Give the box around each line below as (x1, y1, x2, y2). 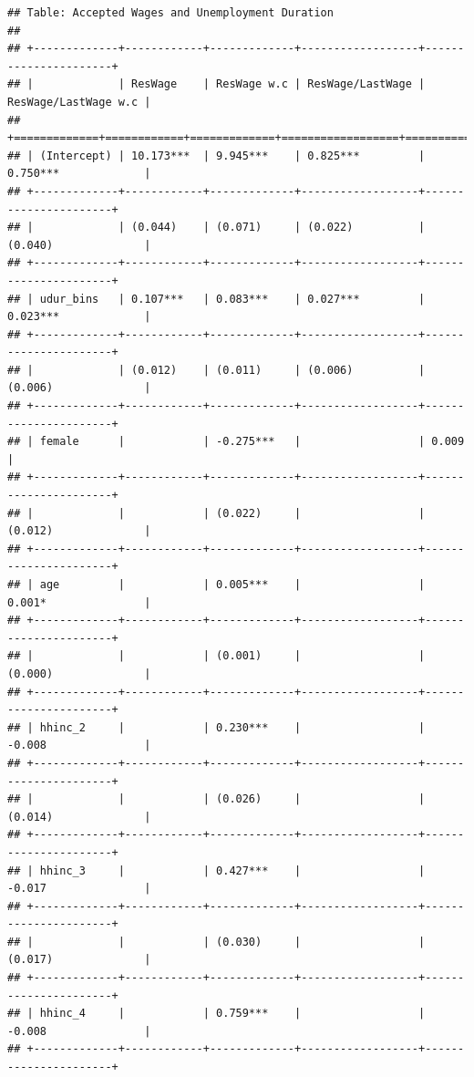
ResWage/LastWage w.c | (7, 95, 151, 109)
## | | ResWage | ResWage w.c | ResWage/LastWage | (7, 78, 426, 91)
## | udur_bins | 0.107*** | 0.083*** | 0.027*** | (7, 292, 426, 305)
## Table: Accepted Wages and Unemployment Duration (7, 6, 334, 19)
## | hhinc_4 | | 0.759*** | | (7, 1007, 426, 1020)
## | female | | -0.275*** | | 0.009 (7, 435, 465, 449)
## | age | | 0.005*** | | (7, 578, 426, 591)
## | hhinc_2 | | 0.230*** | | (7, 720, 426, 734)
